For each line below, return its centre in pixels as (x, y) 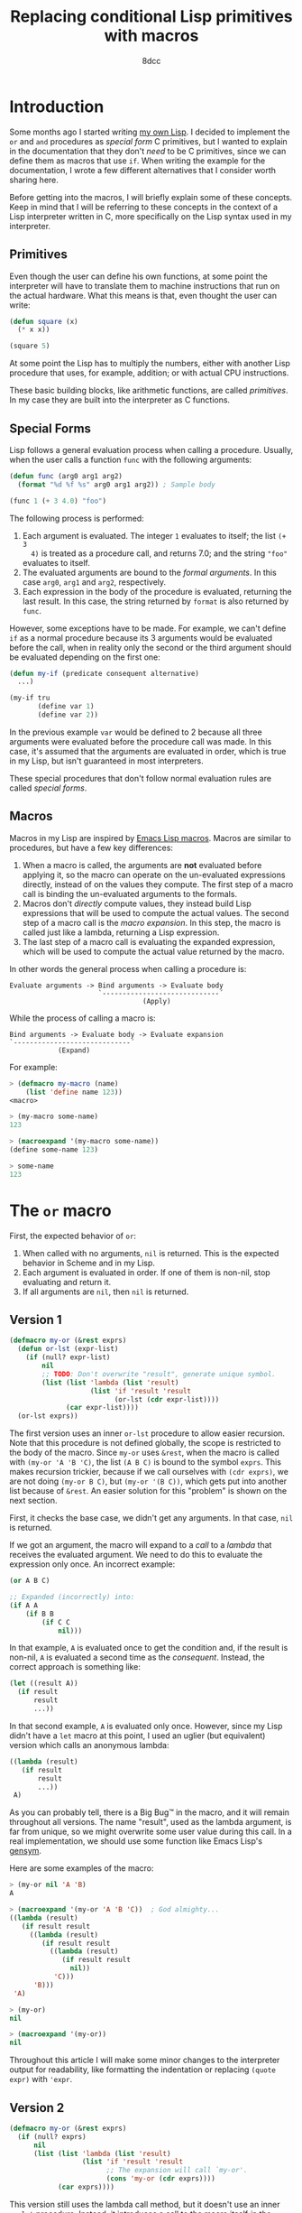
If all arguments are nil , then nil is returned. (105, 1292)
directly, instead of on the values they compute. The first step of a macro (158, 884)
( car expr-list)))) (103, 1408)
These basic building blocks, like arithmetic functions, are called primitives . (149, 391)
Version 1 (36, 1319)
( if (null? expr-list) (68, 1357)
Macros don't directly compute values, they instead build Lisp (137, 903)
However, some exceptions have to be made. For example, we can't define (148, 628)
